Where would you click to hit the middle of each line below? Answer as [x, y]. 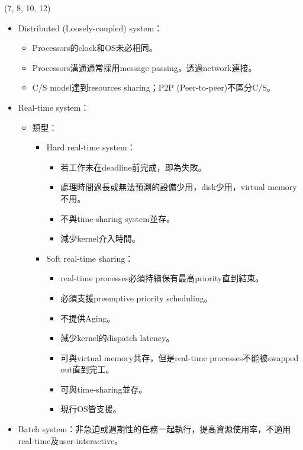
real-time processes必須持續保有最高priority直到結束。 [162, 278]
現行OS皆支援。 [91, 409]
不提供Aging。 [88, 318]
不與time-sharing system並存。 [117, 218]
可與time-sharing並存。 [104, 389]
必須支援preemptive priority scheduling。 [136, 298]
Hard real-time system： [91, 147]
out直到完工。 [87, 369]
